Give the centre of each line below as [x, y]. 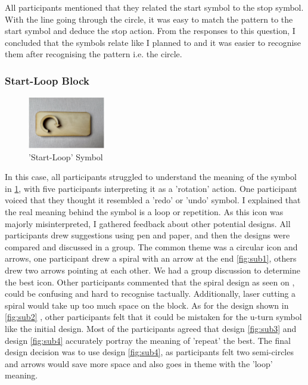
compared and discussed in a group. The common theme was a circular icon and [151, 246]
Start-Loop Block [47, 80]
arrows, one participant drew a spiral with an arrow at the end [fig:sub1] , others [151, 258]
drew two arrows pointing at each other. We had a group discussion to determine [153, 270]
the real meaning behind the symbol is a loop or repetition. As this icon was [144, 212]
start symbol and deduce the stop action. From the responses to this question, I [150, 31]
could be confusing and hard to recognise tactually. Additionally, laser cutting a [150, 294]
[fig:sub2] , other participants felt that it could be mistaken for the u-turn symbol [153, 317]
